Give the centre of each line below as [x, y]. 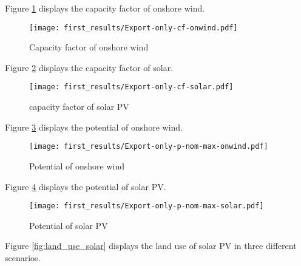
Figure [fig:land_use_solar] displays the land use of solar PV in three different [151, 246]
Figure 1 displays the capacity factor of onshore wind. [105, 8]
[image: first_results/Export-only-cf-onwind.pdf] [134, 28]
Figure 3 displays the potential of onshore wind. [94, 127]
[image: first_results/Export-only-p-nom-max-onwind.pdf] [149, 147]
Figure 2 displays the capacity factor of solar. [89, 67]
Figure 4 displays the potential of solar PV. [86, 186]
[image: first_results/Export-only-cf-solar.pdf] [131, 87]
